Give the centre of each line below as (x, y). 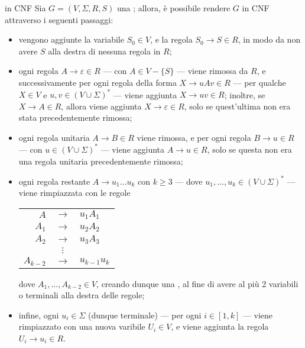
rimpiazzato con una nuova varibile (82, 326)
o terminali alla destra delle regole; (82, 295)
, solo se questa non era (249, 149)
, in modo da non (269, 39)
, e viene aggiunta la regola (220, 326)
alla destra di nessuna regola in (104, 51)
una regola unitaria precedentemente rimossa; (101, 161)
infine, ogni (39, 315)
